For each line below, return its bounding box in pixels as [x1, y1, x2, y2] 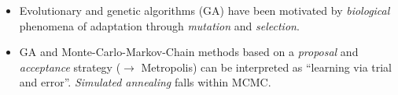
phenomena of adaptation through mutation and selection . [19, 17, 300, 33]
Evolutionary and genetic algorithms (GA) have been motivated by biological [19, 2, 390, 18]
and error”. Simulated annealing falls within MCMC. [19, 74, 271, 90]
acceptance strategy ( [19, 58, 121, 75]
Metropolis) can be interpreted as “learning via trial [141, 58, 392, 75]
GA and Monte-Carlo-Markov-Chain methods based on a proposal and [19, 44, 359, 60]
